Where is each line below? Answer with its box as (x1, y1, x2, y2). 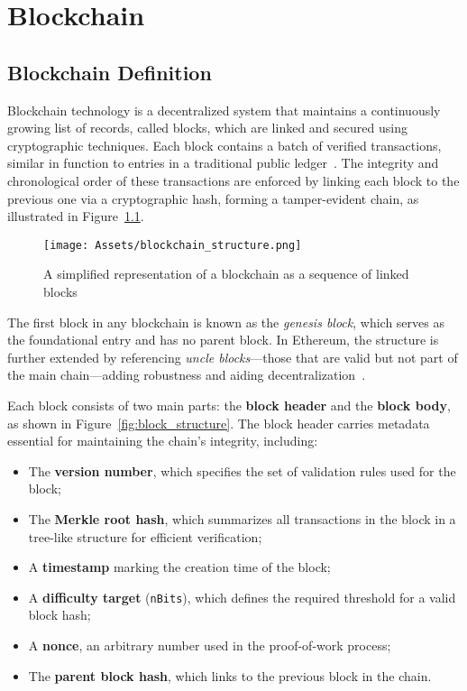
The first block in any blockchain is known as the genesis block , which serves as (7, 312, 444, 331)
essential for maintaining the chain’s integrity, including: (7, 431, 318, 450)
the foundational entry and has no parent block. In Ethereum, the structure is (7, 330, 439, 349)
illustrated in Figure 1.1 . (7, 207, 144, 226)
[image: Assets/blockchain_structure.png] (43, 238, 302, 252)
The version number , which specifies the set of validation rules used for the (28, 461, 456, 480)
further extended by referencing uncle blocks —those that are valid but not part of (7, 347, 458, 366)
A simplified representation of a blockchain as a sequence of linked (43, 264, 409, 283)
